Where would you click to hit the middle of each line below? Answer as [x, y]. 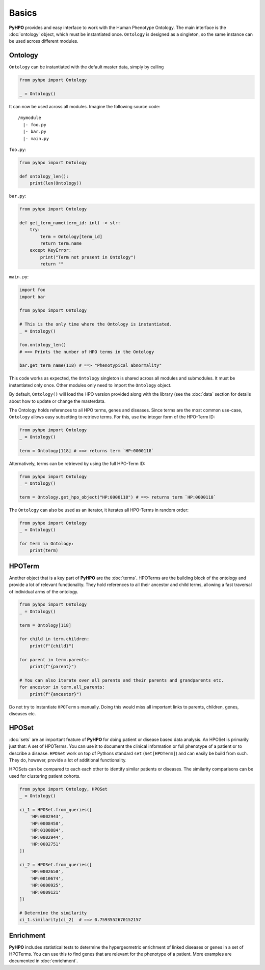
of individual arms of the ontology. [44, 591]
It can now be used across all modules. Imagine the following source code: [85, 106]
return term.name [61, 244]
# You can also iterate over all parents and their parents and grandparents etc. [122, 680]
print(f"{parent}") [53, 666]
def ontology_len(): [44, 176]
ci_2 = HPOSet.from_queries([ [56, 865]
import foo [32, 290]
